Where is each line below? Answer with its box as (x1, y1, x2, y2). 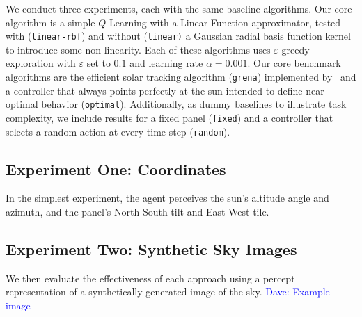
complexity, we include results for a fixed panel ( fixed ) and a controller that (6, 110, 333, 124)
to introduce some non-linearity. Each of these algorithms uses (6, 42, 271, 56)
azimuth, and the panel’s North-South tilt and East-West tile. (6, 204, 269, 219)
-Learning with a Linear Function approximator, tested (106, 15, 341, 29)
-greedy (278, 42, 310, 56)
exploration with (6, 56, 76, 70)
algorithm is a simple (6, 15, 95, 29)
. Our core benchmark (247, 56, 341, 70)
